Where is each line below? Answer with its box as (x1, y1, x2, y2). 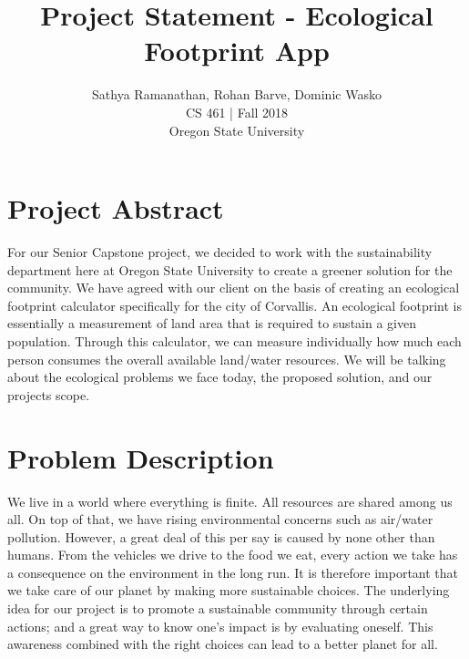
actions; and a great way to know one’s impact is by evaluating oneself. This (7, 616, 433, 635)
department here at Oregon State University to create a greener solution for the (7, 260, 453, 279)
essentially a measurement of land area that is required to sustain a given (7, 314, 416, 333)
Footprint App (144, 32, 330, 69)
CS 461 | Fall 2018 (185, 102, 289, 121)
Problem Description (7, 438, 274, 476)
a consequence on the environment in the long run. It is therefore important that (7, 562, 459, 582)
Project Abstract (7, 190, 224, 227)
